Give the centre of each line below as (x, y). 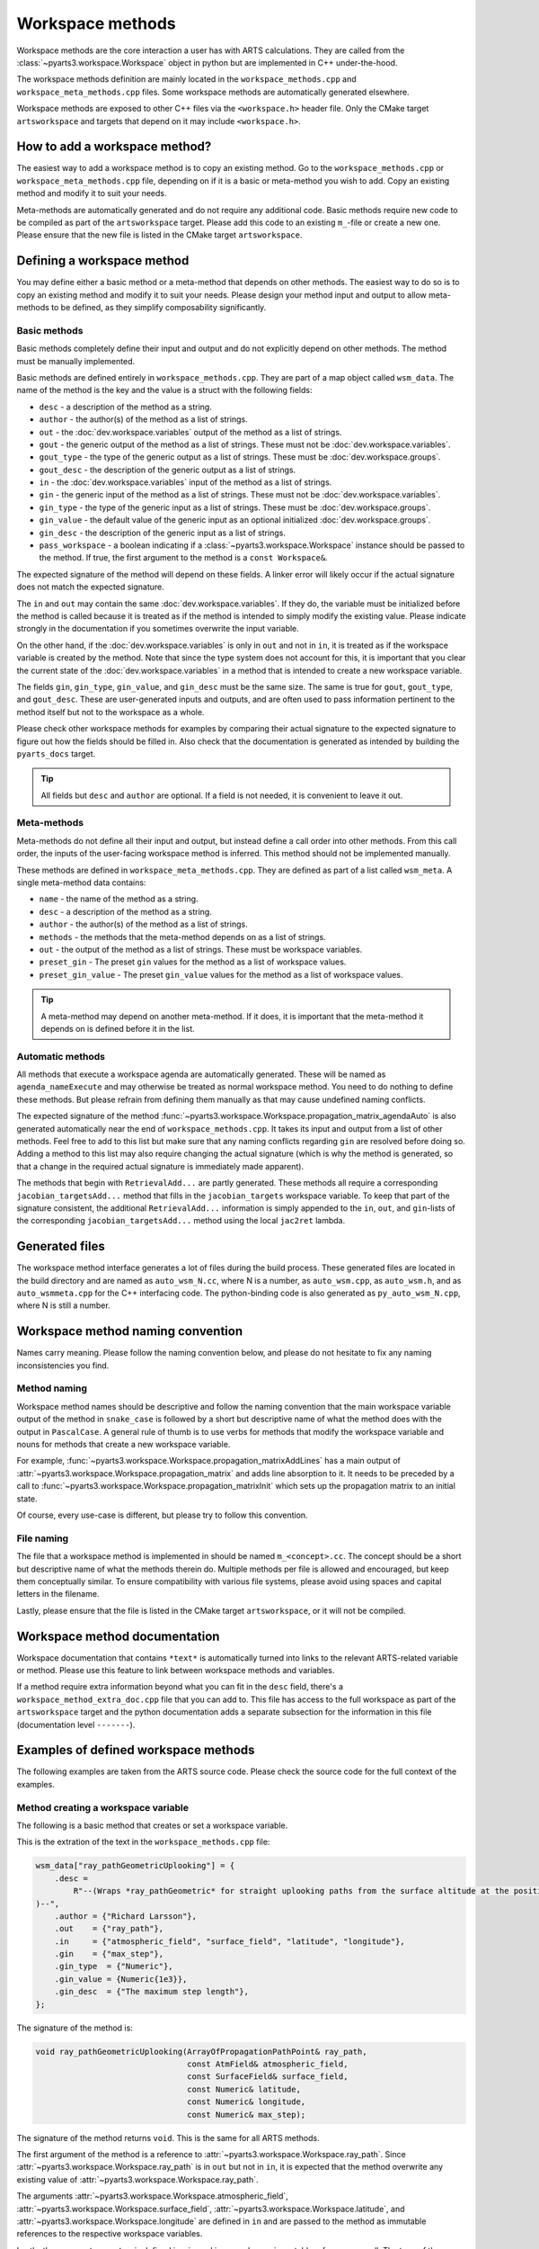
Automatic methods (61, 1056)
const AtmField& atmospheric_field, (268, 2064)
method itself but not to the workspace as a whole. (110, 712)
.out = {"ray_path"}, (109, 1929)
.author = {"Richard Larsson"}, (126, 1916)
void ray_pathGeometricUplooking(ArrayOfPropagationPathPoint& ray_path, (201, 2052)
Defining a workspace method (103, 261)
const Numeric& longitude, (247, 2102)
